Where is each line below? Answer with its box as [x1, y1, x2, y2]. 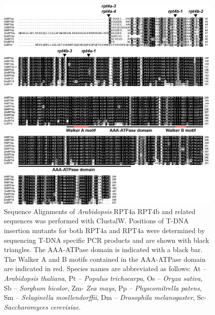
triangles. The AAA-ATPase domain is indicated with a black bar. [4, 244, 203, 255]
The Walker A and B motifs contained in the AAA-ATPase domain [4, 254, 206, 264]
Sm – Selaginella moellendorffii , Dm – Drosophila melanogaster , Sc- [4, 292, 206, 302]
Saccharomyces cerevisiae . [4, 301, 81, 312]
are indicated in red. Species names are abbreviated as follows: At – [4, 263, 207, 274]
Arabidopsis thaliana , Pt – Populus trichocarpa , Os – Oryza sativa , [4, 273, 203, 283]
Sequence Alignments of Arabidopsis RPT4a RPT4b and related [4, 206, 196, 216]
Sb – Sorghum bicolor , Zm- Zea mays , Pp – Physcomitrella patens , [4, 282, 202, 293]
